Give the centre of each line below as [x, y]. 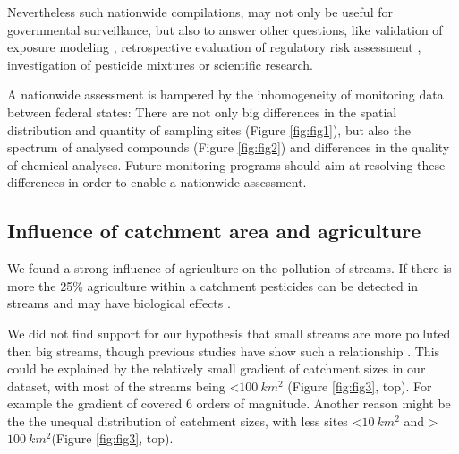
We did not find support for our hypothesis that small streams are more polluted [229, 333]
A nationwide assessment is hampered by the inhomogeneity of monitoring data [225, 94]
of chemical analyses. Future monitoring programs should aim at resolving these [226, 164]
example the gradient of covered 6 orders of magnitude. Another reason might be [229, 403]
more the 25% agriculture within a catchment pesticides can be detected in [213, 285]
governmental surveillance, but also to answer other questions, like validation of [225, 29]
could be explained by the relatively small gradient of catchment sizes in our [217, 368]
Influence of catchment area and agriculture [214, 231]
